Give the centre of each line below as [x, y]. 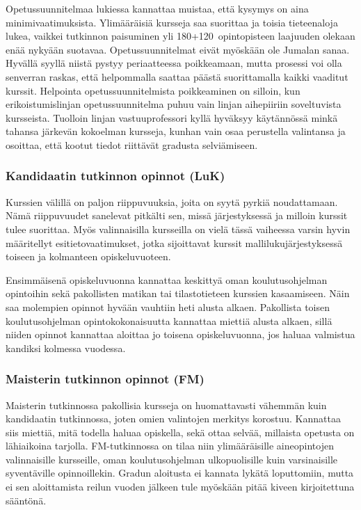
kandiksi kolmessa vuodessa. [66, 348]
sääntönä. [26, 500]
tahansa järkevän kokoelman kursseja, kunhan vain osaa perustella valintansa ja [176, 131]
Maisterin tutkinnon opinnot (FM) [105, 379]
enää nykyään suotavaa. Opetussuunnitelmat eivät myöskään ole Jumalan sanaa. [178, 49]
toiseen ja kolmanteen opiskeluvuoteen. [88, 256]
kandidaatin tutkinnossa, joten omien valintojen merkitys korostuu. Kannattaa [173, 419]
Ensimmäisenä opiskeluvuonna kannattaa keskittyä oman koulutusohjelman [167, 279]
